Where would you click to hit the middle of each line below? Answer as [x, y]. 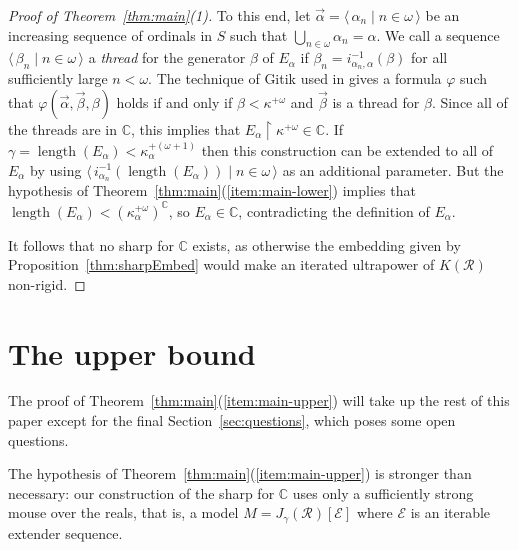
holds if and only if [174, 101]
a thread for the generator [167, 57]
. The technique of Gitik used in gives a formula [295, 78]
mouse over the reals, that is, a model [123, 512]
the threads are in [63, 128]
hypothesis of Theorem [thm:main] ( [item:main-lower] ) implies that [212, 190]
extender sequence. [65, 532]
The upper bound [132, 352]
